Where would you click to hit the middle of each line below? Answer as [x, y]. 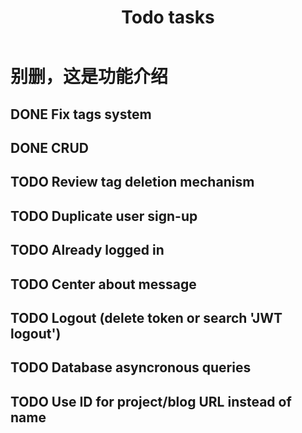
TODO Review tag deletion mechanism [132, 182]
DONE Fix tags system [81, 114]
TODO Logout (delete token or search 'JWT [146, 317]
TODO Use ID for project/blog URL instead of [151, 401]
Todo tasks [168, 17]
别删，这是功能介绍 [89, 77]
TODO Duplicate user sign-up [104, 216]
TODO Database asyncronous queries [131, 367]
